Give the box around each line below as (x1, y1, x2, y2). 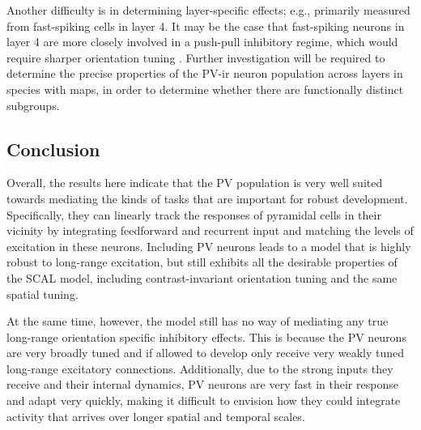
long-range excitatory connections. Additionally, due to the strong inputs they (6, 360, 393, 377)
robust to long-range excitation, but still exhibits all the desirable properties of (6, 253, 398, 270)
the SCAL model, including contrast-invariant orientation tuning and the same (6, 269, 398, 286)
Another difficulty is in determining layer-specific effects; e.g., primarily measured (6, 2, 410, 18)
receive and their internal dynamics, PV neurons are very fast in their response (6, 376, 398, 393)
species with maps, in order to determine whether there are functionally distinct (6, 80, 404, 97)
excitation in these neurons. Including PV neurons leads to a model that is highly (6, 237, 411, 254)
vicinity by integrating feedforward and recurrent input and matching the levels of (6, 222, 414, 239)
